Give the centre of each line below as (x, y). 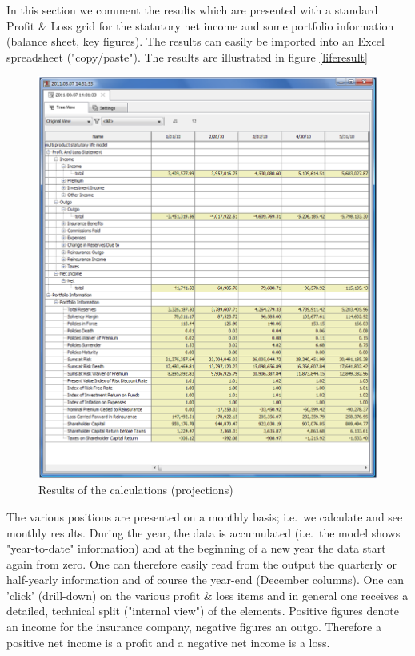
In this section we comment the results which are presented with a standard (192, 10)
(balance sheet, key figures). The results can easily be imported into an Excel (196, 41)
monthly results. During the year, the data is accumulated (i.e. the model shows (204, 532)
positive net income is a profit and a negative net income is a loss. (168, 642)
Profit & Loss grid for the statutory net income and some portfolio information (200, 25)
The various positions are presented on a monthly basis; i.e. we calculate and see (205, 516)
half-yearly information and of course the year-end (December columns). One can (206, 580)
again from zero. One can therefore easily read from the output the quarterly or (202, 563)
